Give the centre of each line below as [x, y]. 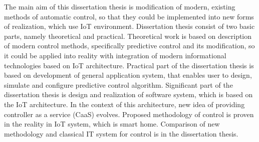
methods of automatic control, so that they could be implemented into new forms [129, 16]
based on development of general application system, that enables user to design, [128, 75]
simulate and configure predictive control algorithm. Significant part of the [118, 84]
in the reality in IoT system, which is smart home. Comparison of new [112, 124]
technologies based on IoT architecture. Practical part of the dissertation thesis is [129, 65]
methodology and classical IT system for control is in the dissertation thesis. [121, 133]
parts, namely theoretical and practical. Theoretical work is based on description [128, 36]
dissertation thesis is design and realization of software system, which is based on [128, 94]
